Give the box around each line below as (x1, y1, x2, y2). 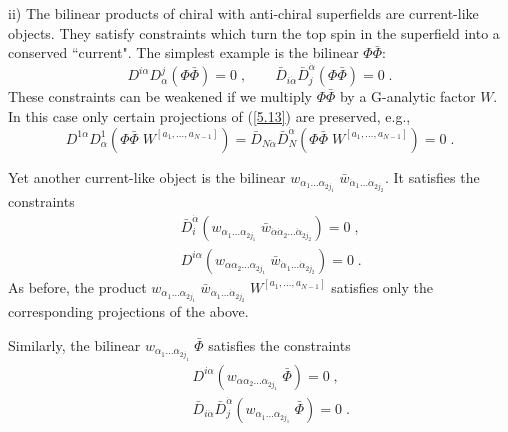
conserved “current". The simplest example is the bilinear (8, 42, 359, 63)
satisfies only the (331, 276, 434, 297)
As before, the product (8, 276, 147, 297)
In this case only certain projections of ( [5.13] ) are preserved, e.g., (8, 105, 411, 126)
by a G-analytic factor (339, 86, 476, 107)
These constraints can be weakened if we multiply (8, 86, 312, 107)
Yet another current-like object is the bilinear (8, 166, 286, 187)
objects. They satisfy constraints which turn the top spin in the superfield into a (8, 22, 500, 43)
